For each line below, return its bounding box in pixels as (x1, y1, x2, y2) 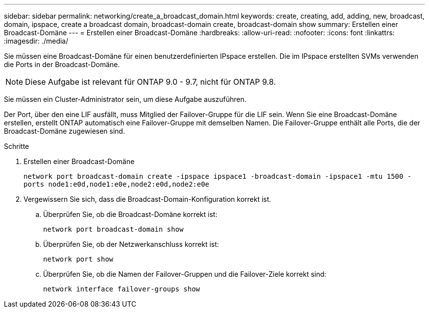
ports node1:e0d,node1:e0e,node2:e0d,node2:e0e (24, 180, 210, 188)
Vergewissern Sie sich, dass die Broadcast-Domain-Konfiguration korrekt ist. (24, 195, 271, 203)
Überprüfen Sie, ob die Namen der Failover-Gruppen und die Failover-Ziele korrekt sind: (43, 270, 327, 278)
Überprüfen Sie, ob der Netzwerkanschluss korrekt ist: (43, 240, 219, 248)
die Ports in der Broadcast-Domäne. (4, 60, 120, 69)
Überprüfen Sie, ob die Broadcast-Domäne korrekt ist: (43, 210, 217, 218)
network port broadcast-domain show (43, 225, 184, 233)
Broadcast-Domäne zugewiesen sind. (4, 127, 125, 135)
